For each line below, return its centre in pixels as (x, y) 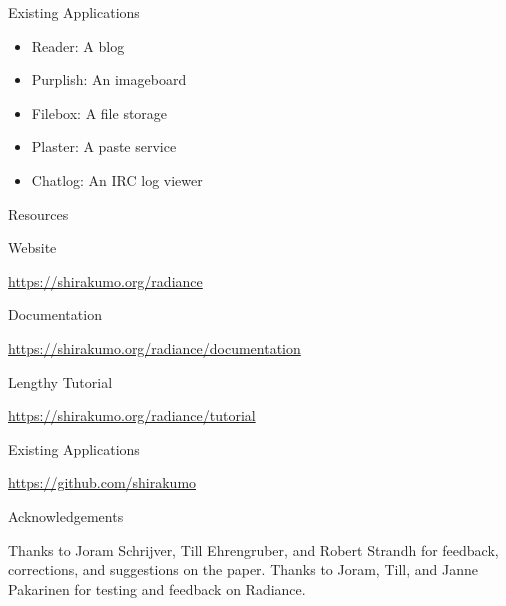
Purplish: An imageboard (109, 79)
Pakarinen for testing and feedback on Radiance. (157, 588)
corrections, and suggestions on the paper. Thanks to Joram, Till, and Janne (243, 569)
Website (32, 247)
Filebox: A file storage (99, 112)
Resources (38, 213)
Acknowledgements (66, 515)
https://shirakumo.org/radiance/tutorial (132, 415)
